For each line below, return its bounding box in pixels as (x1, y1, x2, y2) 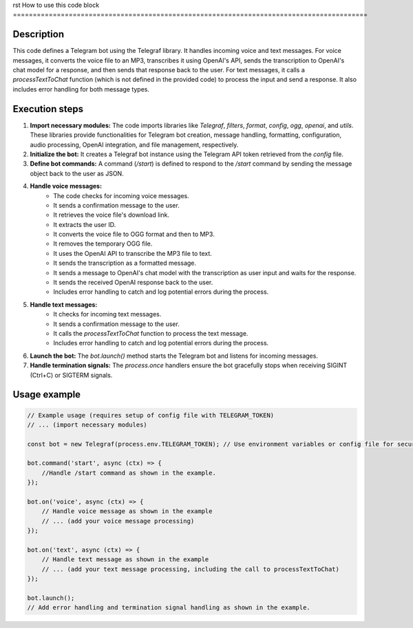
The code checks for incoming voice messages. (53, 191, 189, 199)
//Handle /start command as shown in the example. (41, 468, 216, 477)
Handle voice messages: (30, 182, 103, 191)
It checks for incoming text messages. (53, 310, 162, 318)
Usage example (12, 389, 81, 400)
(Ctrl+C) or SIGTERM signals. (30, 371, 113, 379)
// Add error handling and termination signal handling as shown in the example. (27, 604, 311, 611)
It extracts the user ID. (53, 220, 116, 228)
